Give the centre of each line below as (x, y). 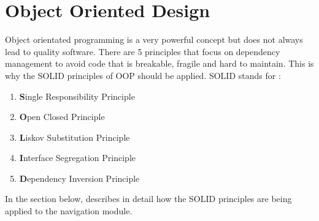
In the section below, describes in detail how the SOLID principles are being (148, 199)
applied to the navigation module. (69, 211)
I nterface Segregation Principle (78, 158)
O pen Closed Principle (62, 117)
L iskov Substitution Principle (75, 137)
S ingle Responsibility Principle (77, 96)
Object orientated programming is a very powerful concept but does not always (154, 39)
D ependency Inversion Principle (79, 178)
